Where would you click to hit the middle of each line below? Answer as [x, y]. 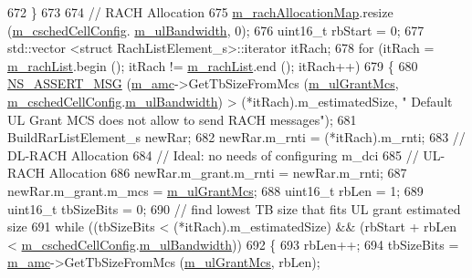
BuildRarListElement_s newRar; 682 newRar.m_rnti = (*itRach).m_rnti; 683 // [236, 137]
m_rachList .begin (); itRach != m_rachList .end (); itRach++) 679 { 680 [213, 65]
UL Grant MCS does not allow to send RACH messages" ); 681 [182, 119]
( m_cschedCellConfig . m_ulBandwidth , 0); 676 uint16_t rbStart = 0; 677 [216, 30]
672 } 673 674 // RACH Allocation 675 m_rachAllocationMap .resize [200, 12]
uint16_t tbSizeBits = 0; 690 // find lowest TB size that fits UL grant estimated [234, 208]
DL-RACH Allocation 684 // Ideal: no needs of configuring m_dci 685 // [213, 154]
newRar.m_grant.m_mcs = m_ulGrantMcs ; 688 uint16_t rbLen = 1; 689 [215, 190]
